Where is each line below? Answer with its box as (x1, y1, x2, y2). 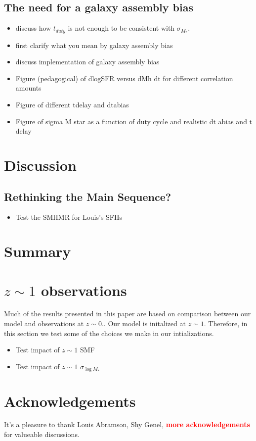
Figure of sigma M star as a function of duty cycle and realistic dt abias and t (15, 116, 253, 126)
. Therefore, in (204, 318, 248, 329)
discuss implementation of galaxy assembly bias (15, 56, 160, 67)
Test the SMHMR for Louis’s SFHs (15, 212, 123, 222)
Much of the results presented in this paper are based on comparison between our (4, 308, 251, 319)
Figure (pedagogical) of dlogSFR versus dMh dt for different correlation (15, 73, 233, 83)
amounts (15, 83, 42, 93)
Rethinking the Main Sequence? (4, 189, 171, 204)
